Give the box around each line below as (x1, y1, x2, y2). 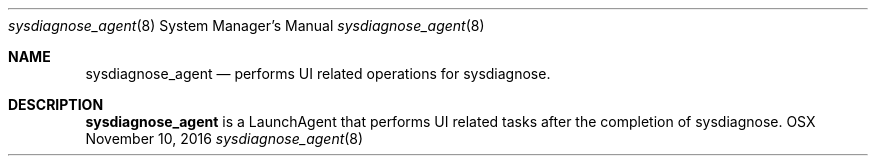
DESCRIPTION (8, 96, 104, 113)
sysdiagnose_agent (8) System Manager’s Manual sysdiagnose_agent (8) (8, 17, 485, 34)
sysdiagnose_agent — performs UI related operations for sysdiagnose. (85, 65, 551, 82)
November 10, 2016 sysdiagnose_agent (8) (85, 130, 364, 147)
